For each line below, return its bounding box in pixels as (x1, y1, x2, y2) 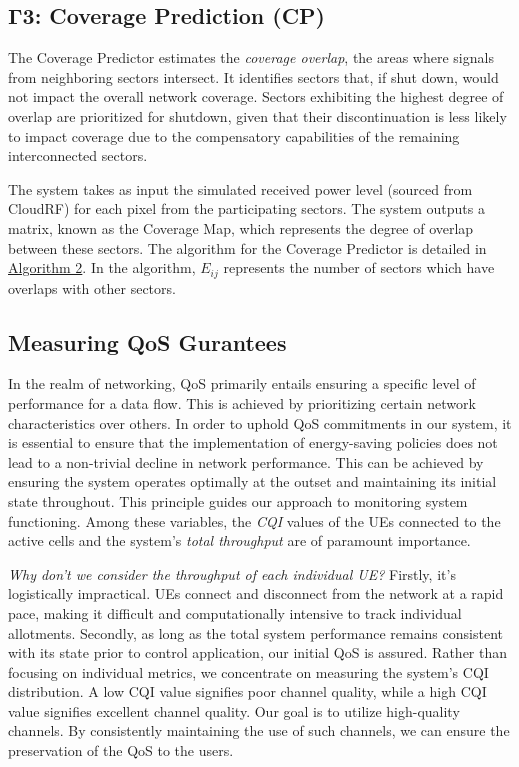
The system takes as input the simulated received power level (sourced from (8, 178, 473, 199)
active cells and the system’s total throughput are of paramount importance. (8, 530, 471, 551)
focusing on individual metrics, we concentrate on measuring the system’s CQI (8, 661, 489, 682)
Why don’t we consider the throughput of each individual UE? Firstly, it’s (8, 563, 456, 584)
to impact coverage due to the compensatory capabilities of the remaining (8, 125, 460, 146)
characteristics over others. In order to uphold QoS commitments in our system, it (8, 412, 512, 433)
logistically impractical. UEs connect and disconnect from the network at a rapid (8, 583, 504, 604)
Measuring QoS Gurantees (8, 326, 287, 357)
